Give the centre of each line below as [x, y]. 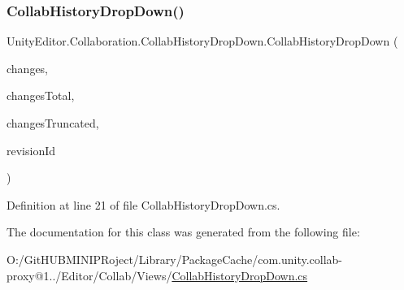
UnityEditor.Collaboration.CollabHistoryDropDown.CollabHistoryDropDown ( [202, 41]
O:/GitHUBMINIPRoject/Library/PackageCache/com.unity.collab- [175, 259]
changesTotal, [41, 95]
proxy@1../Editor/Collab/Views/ [89, 275]
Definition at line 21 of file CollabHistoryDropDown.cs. [143, 204]
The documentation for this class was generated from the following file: [183, 232]
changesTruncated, [53, 123]
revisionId [31, 150]
